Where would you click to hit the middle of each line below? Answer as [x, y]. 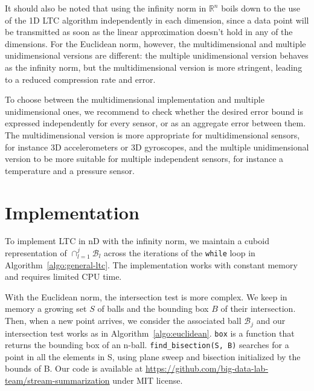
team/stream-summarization [57, 380]
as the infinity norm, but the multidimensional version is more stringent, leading [154, 67]
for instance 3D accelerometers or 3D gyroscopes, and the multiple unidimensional [157, 147]
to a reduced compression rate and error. [80, 79]
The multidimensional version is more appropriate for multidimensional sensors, [152, 134]
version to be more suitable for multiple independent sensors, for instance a [144, 159]
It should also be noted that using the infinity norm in [106, 8]
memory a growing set [46, 309]
